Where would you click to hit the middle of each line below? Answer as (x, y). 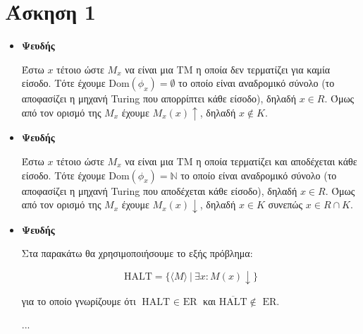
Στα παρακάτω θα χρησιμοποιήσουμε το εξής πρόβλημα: (137, 253)
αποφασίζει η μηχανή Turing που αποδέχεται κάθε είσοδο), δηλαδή (159, 190)
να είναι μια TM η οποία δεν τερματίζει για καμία (228, 69)
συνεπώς (285, 204)
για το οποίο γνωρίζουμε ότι (79, 300)
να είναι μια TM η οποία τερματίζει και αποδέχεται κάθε (241, 161)
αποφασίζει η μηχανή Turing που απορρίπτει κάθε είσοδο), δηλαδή (159, 99)
